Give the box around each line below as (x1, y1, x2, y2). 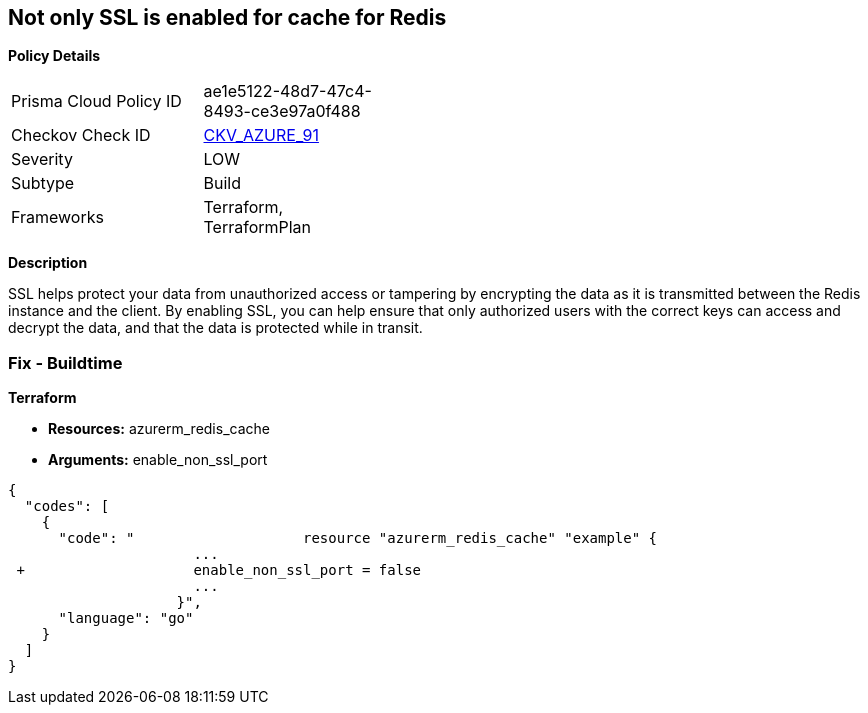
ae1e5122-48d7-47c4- (203, 81, 372, 102)
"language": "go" (58, 610, 194, 627)
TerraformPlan (203, 217, 312, 238)
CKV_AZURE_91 (203, 125, 319, 146)
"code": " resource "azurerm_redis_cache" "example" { (58, 530, 658, 547)
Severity (11, 149, 73, 170)
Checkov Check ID (11, 125, 151, 146)
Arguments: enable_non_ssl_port (48, 451, 268, 469)
